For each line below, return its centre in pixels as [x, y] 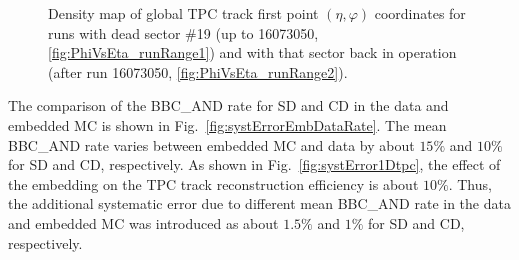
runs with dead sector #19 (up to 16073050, [183, 32]
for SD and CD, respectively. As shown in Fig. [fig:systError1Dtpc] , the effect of [254, 164]
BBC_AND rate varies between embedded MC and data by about [211, 144]
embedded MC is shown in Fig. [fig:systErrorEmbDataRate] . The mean [227, 124]
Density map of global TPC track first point [183, 13]
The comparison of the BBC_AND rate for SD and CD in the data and [228, 105]
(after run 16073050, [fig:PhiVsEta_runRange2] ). [198, 71]
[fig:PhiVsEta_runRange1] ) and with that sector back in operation [252, 52]
